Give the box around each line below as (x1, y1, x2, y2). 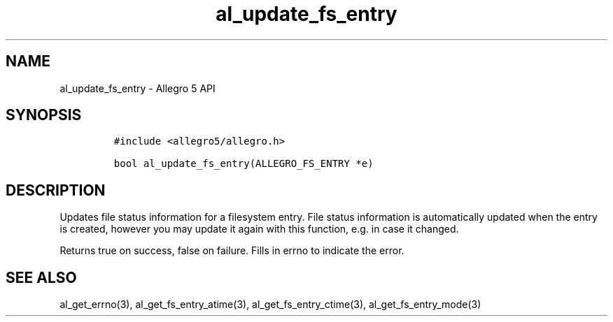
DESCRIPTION (6, 181, 106, 199)
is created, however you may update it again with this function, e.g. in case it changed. (59, 223, 459, 235)
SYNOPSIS (6, 106, 82, 124)
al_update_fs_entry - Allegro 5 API (59, 82, 216, 94)
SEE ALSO (6, 268, 77, 286)
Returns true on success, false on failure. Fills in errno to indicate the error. (59, 244, 404, 257)
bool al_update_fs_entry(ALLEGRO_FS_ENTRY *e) (113, 158, 374, 170)
